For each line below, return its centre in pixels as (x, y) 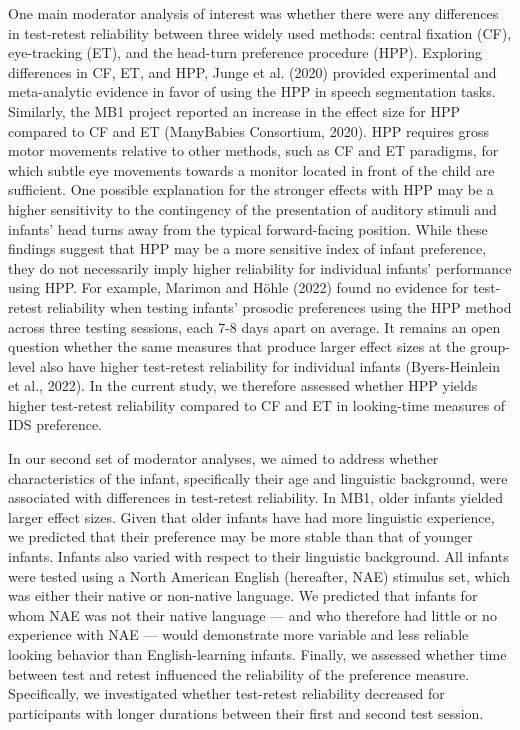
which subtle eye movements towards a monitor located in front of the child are (251, 169)
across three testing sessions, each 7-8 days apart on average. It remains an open (254, 326)
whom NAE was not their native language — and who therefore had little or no (252, 614)
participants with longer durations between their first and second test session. (246, 712)
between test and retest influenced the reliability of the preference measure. (239, 673)
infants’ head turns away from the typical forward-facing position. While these (248, 228)
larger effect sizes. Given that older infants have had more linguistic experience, (251, 516)
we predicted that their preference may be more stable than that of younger (240, 536)
